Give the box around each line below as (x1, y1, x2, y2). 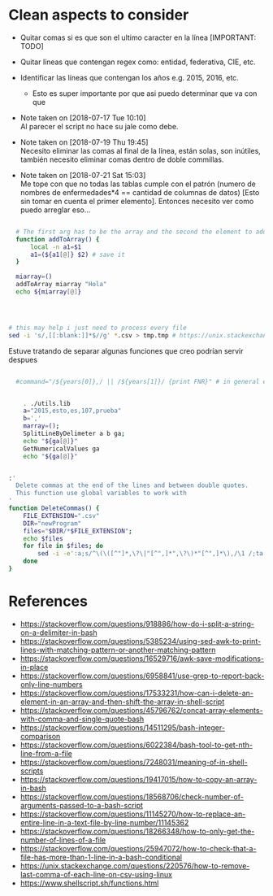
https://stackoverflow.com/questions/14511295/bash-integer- (19, 722, 226, 733)
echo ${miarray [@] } (15, 288, 82, 296)
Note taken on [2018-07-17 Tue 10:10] (19, 112, 146, 123)
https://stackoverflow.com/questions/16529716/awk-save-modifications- (19, 653, 264, 663)
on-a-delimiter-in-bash (19, 628, 97, 637)
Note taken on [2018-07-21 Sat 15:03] (19, 170, 146, 180)
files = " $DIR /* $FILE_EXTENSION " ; (23, 527, 132, 535)
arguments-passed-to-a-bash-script (19, 800, 144, 810)
